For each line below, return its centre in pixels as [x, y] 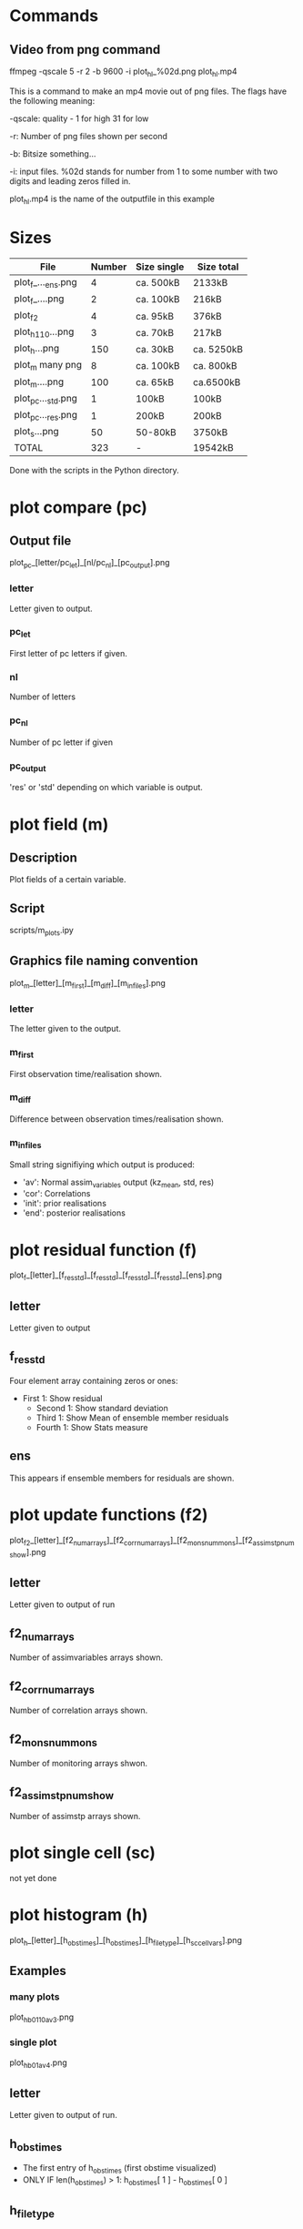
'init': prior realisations [65, 1204]
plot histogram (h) [79, 1915]
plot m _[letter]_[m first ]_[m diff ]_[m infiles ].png [88, 984]
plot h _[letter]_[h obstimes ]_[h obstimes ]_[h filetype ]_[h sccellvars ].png [126, 1941]
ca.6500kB [217, 382]
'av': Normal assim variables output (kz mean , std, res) [118, 1183]
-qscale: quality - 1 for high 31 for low [79, 118]
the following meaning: [52, 100]
